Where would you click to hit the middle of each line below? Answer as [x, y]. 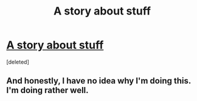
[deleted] [18, 62]
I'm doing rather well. [48, 90]
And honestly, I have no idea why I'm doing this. [99, 81]
